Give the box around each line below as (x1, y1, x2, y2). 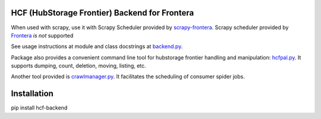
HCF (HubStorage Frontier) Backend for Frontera (11, 8, 194, 18)
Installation (11, 89, 53, 99)
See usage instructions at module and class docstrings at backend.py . (11, 43, 183, 50)
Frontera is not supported (11, 32, 74, 39)
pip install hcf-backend (11, 104, 68, 111)
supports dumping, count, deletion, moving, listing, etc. (11, 62, 146, 70)
